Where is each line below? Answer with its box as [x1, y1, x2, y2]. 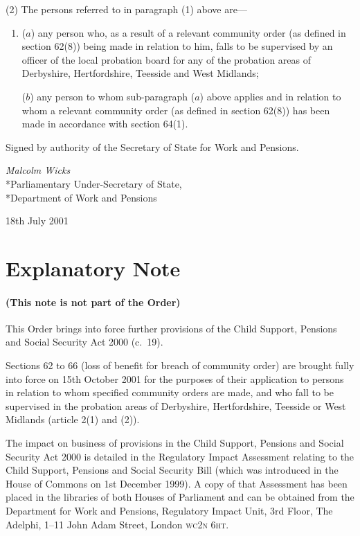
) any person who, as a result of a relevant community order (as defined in [30, 25, 346, 39]
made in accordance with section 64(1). [21, 116, 188, 131]
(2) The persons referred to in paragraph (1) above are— [6, 2, 247, 16]
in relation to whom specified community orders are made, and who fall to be [6, 385, 334, 400]
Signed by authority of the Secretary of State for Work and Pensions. [6, 139, 299, 154]
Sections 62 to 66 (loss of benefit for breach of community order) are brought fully [6, 358, 354, 373]
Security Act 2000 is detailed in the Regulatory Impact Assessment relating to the [6, 449, 354, 463]
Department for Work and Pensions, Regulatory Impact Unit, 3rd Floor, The [6, 503, 333, 518]
